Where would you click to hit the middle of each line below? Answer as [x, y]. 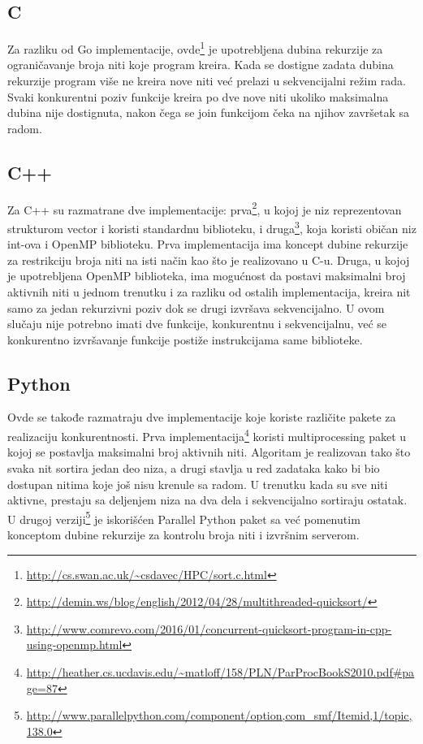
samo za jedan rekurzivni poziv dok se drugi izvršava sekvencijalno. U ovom [196, 307]
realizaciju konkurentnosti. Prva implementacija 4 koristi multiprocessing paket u [207, 435]
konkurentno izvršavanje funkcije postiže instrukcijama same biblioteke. [185, 339]
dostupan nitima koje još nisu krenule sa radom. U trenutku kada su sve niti [198, 484]
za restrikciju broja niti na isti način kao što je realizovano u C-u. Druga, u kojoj [209, 260]
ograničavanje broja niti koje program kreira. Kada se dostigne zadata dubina [201, 65]
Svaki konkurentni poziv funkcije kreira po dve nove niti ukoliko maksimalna [198, 96]
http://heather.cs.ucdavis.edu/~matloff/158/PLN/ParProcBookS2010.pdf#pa [220, 671]
